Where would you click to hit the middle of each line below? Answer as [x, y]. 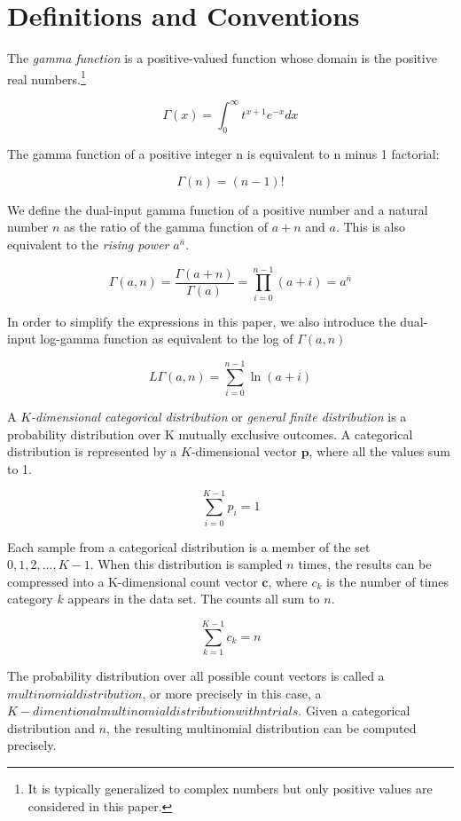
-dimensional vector [244, 451]
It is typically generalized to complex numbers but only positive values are [230, 789]
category [30, 599]
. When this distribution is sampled [186, 564]
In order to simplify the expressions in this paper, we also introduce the [202, 321]
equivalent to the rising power [88, 245]
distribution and [51, 727]
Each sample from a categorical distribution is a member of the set [189, 546]
